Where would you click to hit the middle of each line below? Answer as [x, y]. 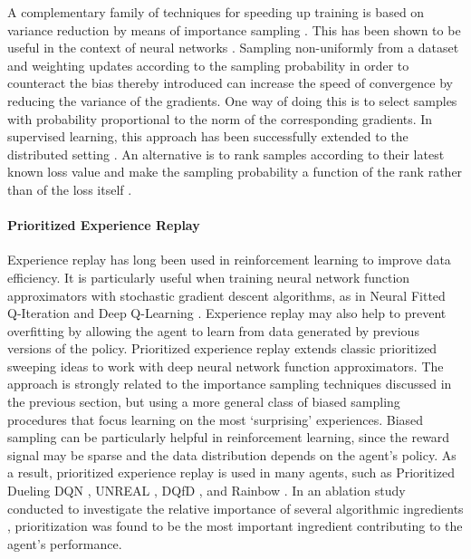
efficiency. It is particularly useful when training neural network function [209, 277]
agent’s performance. [65, 543]
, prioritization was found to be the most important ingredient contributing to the [235, 526]
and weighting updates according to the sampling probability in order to [208, 65]
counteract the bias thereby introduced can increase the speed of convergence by [230, 83]
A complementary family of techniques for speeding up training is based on [216, 12]
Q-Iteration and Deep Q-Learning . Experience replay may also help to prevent [227, 313]
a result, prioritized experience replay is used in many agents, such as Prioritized [231, 472]
